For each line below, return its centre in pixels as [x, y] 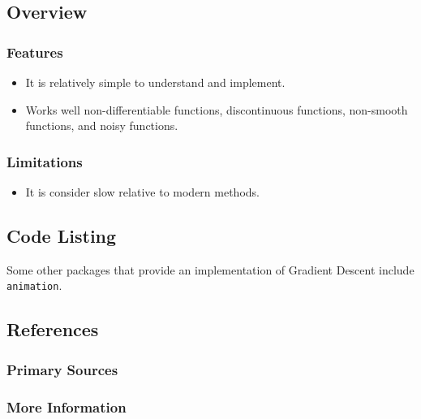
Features [35, 52]
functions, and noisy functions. [102, 125]
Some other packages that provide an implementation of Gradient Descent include [210, 269]
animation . [34, 285]
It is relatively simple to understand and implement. [155, 82]
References [53, 329]
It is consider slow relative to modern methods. [142, 192]
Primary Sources [62, 369]
